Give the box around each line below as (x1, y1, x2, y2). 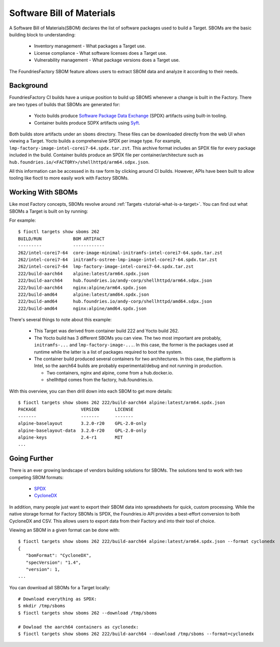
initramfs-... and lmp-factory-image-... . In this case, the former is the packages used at (34, 342, 234, 348)
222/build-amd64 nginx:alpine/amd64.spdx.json (18, 305, 147, 311)
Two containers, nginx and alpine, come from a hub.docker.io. (46, 370, 174, 376)
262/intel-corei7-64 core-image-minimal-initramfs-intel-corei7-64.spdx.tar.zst (18, 250, 223, 256)
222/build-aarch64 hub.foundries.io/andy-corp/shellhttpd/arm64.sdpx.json (18, 278, 212, 283)
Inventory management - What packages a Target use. (34, 43, 146, 49)
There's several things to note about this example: (9, 317, 112, 323)
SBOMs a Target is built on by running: (9, 208, 88, 214)
